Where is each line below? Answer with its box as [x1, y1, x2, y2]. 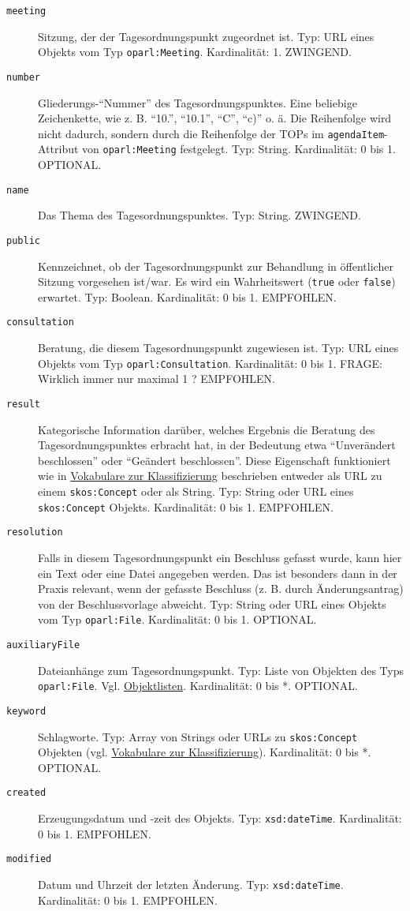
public [6, 234, 40, 246]
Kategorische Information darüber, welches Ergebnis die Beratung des [38, 421, 375, 437]
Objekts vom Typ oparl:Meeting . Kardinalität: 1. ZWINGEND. [38, 43, 352, 60]
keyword [6, 705, 47, 717]
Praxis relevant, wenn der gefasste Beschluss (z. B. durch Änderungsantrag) [38, 580, 404, 597]
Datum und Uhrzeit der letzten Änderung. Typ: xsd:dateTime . [38, 875, 344, 892]
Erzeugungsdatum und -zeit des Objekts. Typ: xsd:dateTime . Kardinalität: [38, 810, 402, 826]
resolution [6, 527, 63, 538]
